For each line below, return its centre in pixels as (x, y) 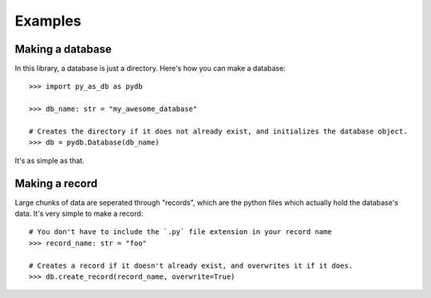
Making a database (63, 49)
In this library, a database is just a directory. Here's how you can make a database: (150, 69)
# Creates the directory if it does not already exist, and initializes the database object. (218, 131)
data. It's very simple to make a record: (79, 214)
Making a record (56, 183)
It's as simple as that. (49, 161)
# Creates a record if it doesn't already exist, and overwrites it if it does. (191, 265)
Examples (48, 21)
